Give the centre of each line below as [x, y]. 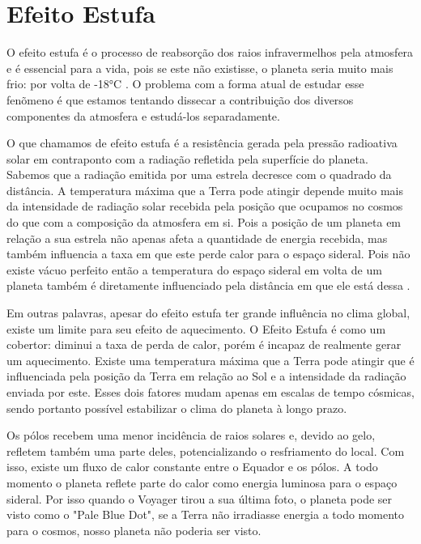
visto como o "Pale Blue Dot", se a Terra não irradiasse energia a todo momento [205, 514]
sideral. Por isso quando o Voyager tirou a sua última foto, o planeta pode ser [200, 498]
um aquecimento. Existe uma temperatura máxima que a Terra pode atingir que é [210, 360]
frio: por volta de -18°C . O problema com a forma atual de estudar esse [185, 84]
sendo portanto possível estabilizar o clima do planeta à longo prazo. [177, 408]
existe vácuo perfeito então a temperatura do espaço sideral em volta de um [194, 269]
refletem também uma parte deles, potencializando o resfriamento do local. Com [206, 450]
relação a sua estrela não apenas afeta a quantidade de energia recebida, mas [197, 238]
